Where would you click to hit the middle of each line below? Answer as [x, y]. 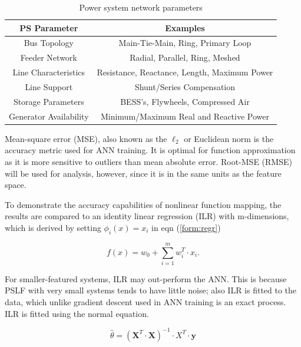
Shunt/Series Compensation [185, 86]
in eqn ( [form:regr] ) [186, 227]
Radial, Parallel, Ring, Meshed [185, 57]
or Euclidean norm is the [229, 138]
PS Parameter [49, 27]
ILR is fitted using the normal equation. [77, 313]
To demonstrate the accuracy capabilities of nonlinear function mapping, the [143, 204]
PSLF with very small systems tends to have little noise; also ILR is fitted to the [151, 290]
